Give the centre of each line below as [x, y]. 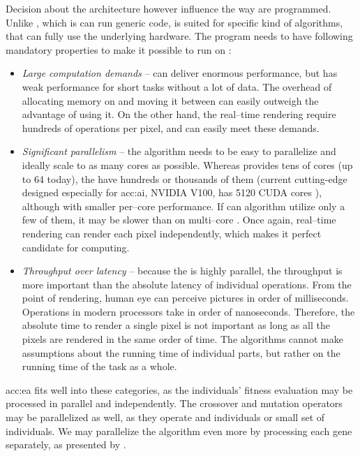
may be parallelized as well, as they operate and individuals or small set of [165, 417]
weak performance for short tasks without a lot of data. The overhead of [177, 86]
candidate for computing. [76, 247]
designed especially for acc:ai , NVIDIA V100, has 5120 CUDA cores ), [172, 192]
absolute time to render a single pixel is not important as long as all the [176, 325]
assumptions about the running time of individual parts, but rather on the [181, 352]
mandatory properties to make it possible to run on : [119, 49]
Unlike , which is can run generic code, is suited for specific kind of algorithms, [174, 22]
